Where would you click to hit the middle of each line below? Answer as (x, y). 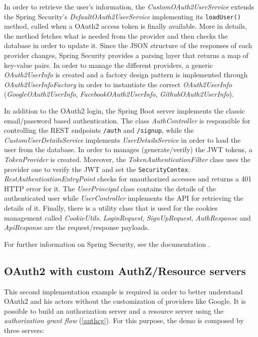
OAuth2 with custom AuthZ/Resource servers (125, 270)
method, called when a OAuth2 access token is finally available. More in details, (126, 26)
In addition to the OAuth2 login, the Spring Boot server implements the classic (125, 111)
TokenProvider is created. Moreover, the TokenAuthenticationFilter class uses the (127, 159)
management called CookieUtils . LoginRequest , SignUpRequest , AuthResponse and (128, 217)
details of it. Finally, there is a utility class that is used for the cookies (111, 208)
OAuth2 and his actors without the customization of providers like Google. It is (125, 301)
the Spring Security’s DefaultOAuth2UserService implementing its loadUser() (123, 16)
